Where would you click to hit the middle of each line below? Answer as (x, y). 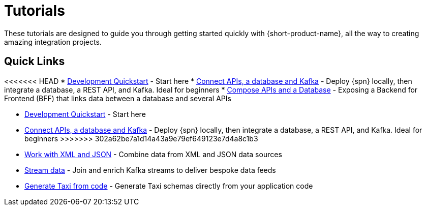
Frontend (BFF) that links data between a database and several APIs (118, 98)
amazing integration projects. (53, 42)
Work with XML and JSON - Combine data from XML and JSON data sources (153, 154)
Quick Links (35, 62)
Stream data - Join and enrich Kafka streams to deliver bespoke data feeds (150, 170)
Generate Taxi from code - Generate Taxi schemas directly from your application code (169, 186)
